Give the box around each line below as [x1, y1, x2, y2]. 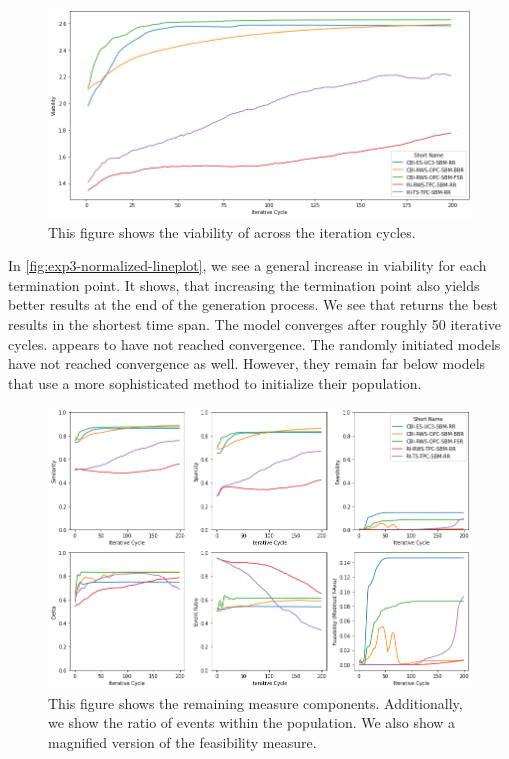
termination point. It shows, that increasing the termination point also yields [8, 274, 480, 295]
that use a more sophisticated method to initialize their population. [8, 372, 422, 393]
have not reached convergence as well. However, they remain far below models [8, 353, 486, 374]
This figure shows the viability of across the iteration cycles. [48, 221, 416, 242]
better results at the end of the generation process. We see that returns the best [8, 294, 498, 315]
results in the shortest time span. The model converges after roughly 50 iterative [8, 313, 501, 334]
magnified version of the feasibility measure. [48, 731, 317, 752]
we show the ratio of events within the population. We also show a [48, 712, 456, 733]
